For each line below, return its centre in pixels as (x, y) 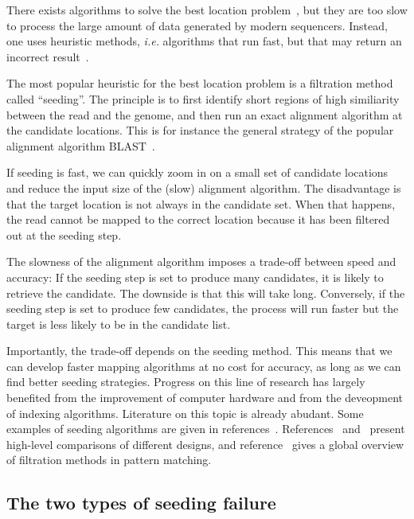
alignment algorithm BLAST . (81, 145)
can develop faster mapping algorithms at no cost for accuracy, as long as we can (204, 366)
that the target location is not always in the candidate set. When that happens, (201, 203)
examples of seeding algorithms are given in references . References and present (206, 429)
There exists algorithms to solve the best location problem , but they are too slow (207, 10)
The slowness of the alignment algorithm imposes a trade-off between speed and (201, 261)
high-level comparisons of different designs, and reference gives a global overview (205, 444)
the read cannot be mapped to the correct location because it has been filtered (198, 219)
